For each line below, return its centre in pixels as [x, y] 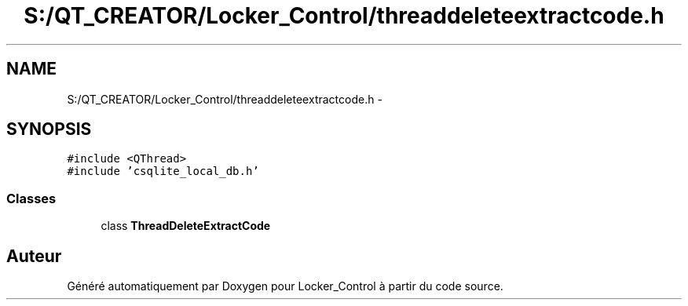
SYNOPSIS [49, 129]
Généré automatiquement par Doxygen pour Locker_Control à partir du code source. [285, 286]
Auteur [34, 256]
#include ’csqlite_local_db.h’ [163, 171]
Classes [31, 198]
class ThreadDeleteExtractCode [186, 226]
